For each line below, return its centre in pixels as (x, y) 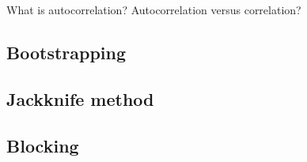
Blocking (43, 145)
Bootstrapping (66, 52)
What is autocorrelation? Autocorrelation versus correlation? (154, 9)
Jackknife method (80, 98)
